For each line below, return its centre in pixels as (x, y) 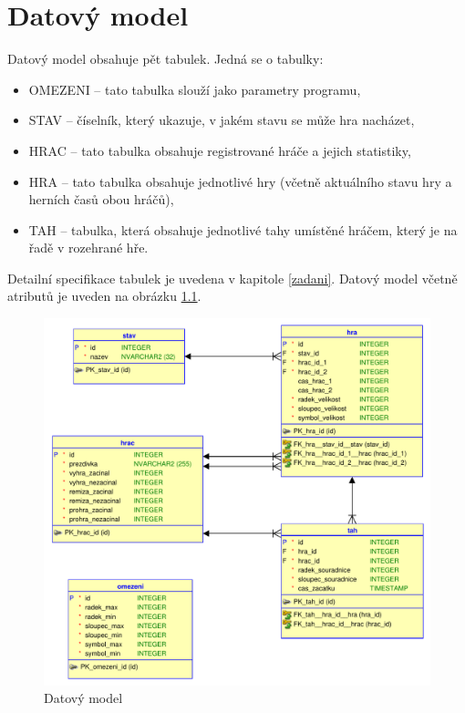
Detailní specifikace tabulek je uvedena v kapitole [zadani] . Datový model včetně (232, 278)
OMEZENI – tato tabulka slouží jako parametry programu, (195, 89)
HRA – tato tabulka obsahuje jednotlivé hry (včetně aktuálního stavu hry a (240, 181)
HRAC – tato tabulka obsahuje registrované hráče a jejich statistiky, (220, 150)
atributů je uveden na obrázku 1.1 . (104, 296)
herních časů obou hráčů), (101, 199)
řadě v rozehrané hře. (88, 248)
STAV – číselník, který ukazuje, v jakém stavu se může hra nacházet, (222, 120)
